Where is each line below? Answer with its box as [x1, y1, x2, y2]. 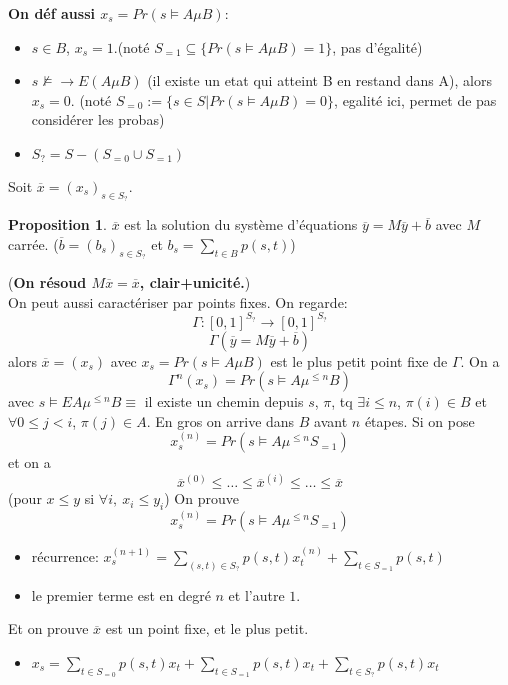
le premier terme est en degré [31, 584, 211, 605]
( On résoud [8, 271, 87, 292]
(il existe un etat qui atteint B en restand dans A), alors [147, 70, 492, 91]
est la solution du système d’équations [124, 214, 358, 235]
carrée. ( [8, 233, 59, 254]
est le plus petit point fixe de [270, 350, 448, 371]
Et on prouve [8, 618, 89, 639]
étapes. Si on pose [364, 410, 475, 431]
